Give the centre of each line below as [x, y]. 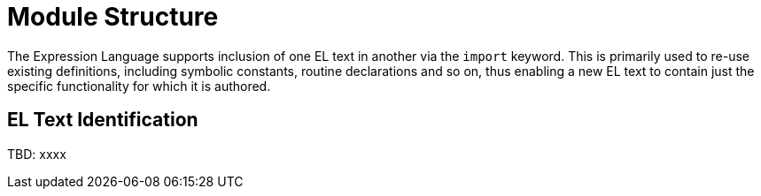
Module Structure [113, 17]
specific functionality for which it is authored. [139, 86]
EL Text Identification [103, 120]
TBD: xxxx [37, 154]
